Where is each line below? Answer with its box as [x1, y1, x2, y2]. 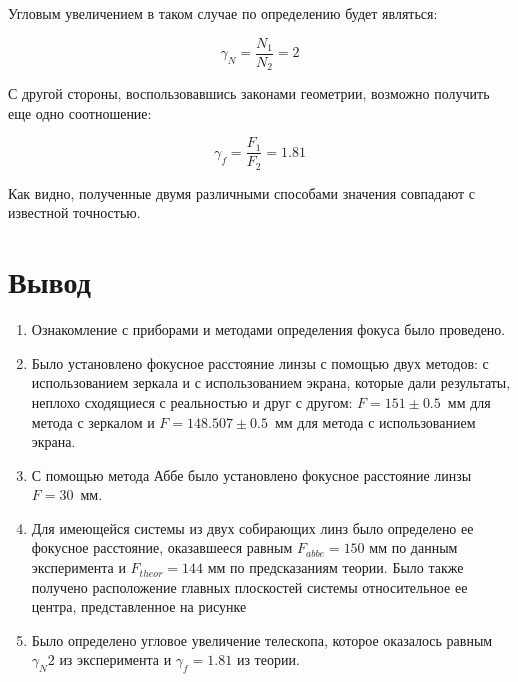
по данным [391, 537, 458, 558]
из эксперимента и [59, 649, 172, 670]
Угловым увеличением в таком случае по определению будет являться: [8, 3, 438, 23]
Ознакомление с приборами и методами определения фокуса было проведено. [31, 319, 506, 340]
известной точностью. [8, 202, 141, 223]
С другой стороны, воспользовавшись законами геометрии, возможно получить [8, 83, 490, 104]
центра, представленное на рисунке [31, 596, 247, 617]
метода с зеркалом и [31, 411, 155, 432]
